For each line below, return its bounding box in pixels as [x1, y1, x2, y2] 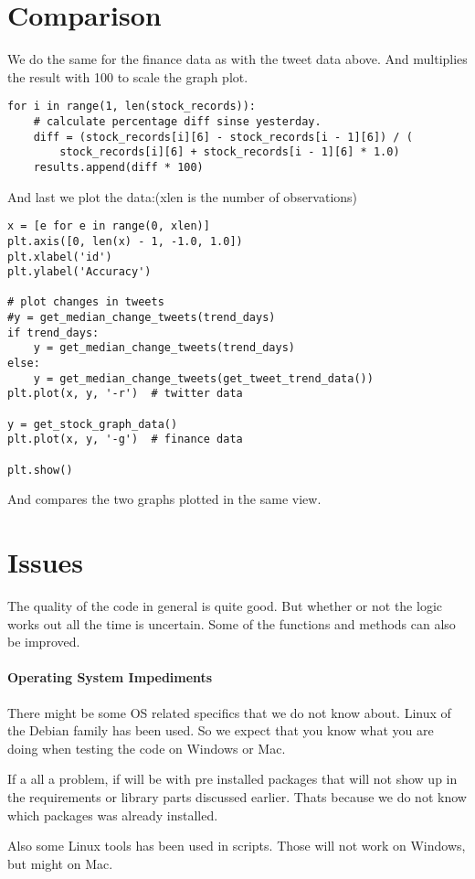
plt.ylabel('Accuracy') [7, 265, 152, 279]
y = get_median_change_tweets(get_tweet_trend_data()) [33, 371, 374, 385]
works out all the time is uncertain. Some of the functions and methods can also [7, 614, 456, 633]
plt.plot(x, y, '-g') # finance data [7, 433, 243, 446]
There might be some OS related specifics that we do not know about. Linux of [7, 702, 451, 722]
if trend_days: [7, 326, 100, 339]
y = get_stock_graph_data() [7, 417, 178, 431]
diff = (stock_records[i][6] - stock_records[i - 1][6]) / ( [33, 130, 413, 144]
